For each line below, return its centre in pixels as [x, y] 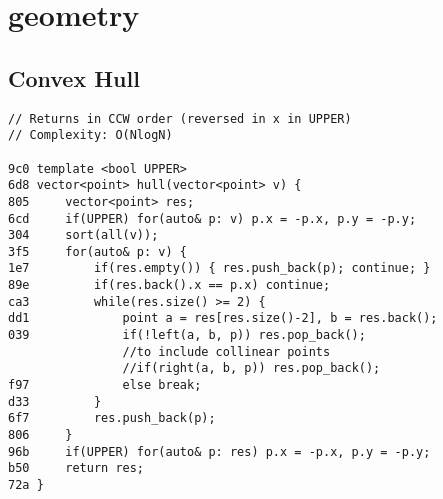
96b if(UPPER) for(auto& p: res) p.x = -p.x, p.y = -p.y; [219, 451]
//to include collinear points [226, 351]
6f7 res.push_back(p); [112, 418]
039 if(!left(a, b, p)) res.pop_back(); [187, 335]
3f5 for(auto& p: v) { [97, 251]
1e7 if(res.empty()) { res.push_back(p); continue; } [219, 268]
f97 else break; [105, 385]
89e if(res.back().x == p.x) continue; [169, 285]
